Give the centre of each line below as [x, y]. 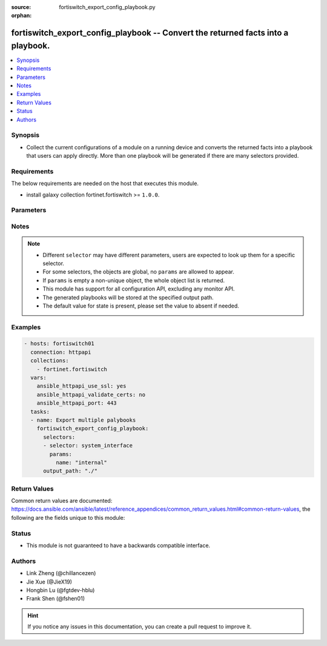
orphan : [21, 16]
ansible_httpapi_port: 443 [77, 403]
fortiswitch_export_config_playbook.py [107, 7]
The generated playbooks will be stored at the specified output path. [128, 297]
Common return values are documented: [62, 501]
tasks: [40, 412]
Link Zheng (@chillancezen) [61, 573]
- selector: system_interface [88, 446]
